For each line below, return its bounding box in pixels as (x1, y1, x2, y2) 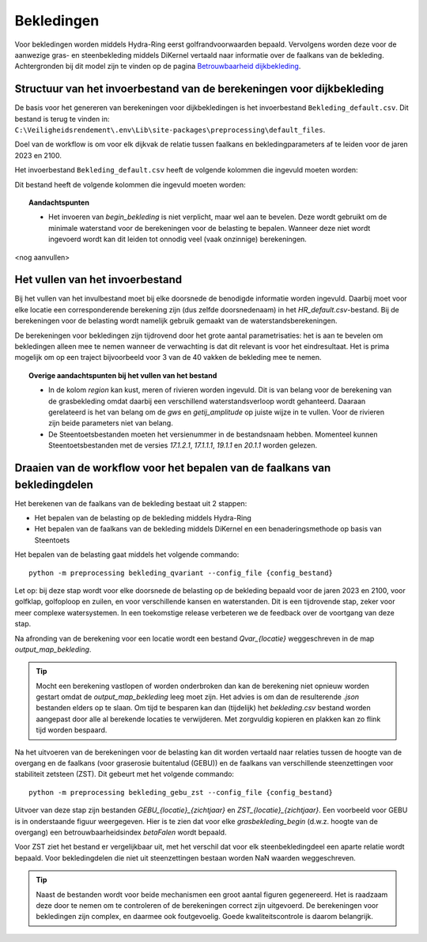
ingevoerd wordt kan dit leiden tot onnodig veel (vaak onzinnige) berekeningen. (48, 234, 308, 244)
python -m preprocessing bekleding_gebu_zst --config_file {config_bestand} (28, 788, 334, 796)
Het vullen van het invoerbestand (14, 273, 183, 286)
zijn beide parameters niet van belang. (48, 418, 173, 428)
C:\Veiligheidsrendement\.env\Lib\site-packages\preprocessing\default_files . (14, 125, 326, 134)
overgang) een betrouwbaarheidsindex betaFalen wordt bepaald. (14, 827, 227, 837)
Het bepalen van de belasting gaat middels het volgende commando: (14, 550, 240, 559)
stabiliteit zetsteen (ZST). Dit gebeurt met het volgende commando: (14, 770, 235, 779)
